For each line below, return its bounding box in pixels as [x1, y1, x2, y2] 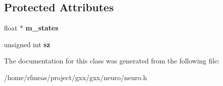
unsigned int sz [4, 39, 51, 49]
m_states [25, 23, 58, 33]
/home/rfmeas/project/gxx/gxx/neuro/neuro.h [4, 72, 147, 82]
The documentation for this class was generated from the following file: [4, 56, 220, 66]
